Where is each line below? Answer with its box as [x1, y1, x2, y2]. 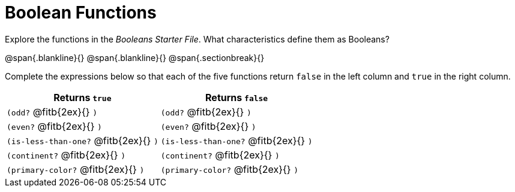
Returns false [205, 91, 268, 103]
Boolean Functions [5, 2, 157, 23]
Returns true [53, 91, 112, 103]
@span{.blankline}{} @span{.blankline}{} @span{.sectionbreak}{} [5, 52, 265, 63]
